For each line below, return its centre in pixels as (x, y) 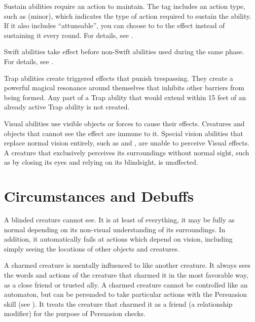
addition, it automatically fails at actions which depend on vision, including (118, 239)
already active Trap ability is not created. (67, 107)
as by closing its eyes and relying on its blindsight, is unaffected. (101, 162)
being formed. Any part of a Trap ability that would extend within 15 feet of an (125, 97)
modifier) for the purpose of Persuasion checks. (75, 313)
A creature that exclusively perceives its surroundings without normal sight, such (127, 152)
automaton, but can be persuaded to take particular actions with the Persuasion (126, 294)
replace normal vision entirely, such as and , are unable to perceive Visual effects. (127, 143)
